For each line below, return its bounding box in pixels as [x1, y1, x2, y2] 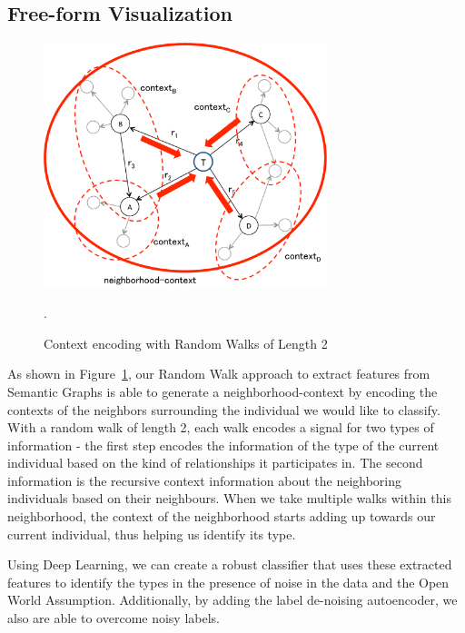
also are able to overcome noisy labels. [7, 608, 220, 628]
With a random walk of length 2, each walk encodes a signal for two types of [7, 418, 434, 437]
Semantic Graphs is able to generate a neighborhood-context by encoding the [7, 381, 438, 401]
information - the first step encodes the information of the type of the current [7, 435, 440, 454]
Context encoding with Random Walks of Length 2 [44, 333, 328, 352]
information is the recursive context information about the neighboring [7, 470, 402, 490]
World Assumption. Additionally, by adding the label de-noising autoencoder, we [7, 590, 458, 609]
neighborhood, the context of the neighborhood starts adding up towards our [7, 507, 436, 526]
